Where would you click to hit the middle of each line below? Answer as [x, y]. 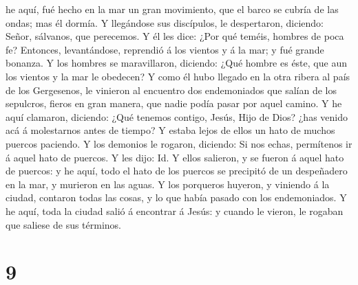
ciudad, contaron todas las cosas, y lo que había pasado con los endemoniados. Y [176, 197]
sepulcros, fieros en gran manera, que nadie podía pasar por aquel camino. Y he [174, 103]
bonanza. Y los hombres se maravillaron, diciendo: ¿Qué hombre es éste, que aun [176, 63]
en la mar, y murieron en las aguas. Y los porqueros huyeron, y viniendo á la [168, 184]
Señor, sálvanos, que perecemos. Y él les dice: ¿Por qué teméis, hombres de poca [175, 36]
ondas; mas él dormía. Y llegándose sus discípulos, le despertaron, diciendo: [165, 22]
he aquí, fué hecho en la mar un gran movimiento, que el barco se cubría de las [172, 9]
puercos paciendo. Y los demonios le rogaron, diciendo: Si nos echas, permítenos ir [179, 143]
